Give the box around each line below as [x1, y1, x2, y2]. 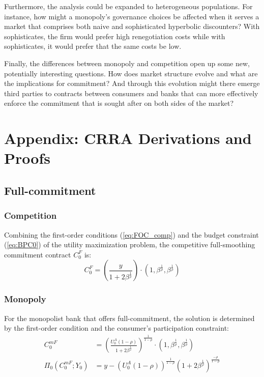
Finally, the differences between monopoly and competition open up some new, [4, 57, 250, 68]
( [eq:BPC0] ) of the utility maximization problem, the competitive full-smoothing [4, 239, 255, 250]
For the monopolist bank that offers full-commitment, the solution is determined [4, 312, 255, 323]
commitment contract [4, 249, 71, 259]
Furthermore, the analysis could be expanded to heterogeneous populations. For [4, 1, 253, 11]
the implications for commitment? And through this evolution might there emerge [4, 78, 260, 89]
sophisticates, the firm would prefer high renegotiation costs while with [4, 31, 225, 41]
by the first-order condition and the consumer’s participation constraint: [4, 323, 229, 333]
